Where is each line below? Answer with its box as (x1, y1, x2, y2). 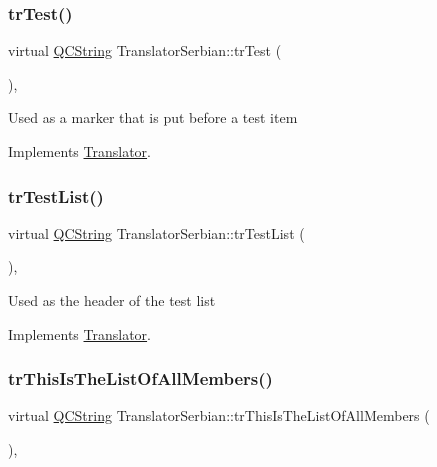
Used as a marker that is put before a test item (8, 107, 298, 128)
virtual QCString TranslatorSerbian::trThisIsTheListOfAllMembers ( (8, 405, 430, 426)
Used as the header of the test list (8, 290, 216, 310)
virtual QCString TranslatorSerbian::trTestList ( (8, 222, 305, 243)
